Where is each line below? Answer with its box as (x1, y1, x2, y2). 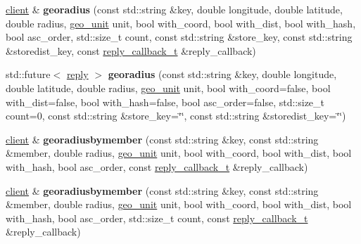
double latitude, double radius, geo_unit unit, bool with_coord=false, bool (6, 80, 331, 95)
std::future (6, 67, 51, 82)
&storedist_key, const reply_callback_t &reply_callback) (6, 43, 256, 58)
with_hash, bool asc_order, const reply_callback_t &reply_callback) (6, 159, 308, 174)
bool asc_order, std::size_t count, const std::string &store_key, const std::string (6, 30, 353, 44)
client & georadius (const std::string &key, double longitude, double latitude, (6, 2, 343, 16)
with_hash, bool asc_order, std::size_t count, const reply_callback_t (6, 210, 308, 225)
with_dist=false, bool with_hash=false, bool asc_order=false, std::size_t (6, 94, 325, 109)
